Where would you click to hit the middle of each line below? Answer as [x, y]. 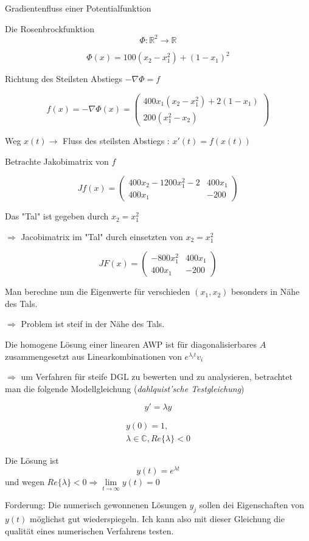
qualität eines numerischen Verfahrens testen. [89, 530]
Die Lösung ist [32, 460]
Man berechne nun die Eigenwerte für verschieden [98, 291]
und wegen [25, 482]
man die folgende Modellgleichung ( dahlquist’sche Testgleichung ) [125, 388]
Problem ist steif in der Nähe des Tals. [93, 324]
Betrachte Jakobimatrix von [57, 161]
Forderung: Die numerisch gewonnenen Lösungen [96, 505]
